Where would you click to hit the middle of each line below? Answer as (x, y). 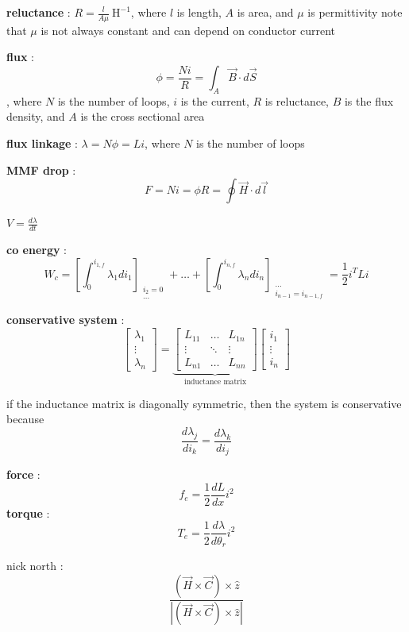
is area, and (265, 12)
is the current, (215, 100)
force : (23, 474)
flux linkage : (42, 143)
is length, (199, 12)
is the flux (369, 100)
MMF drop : (41, 170)
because (25, 419)
